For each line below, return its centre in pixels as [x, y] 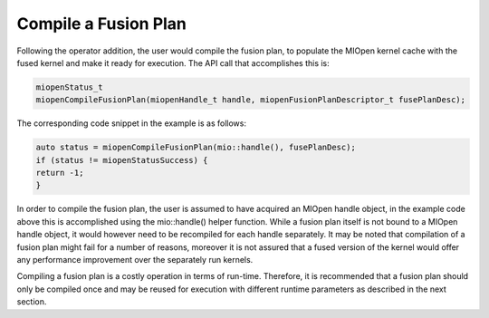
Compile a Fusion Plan [102, 24]
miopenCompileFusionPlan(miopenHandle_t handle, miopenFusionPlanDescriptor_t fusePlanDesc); [251, 100]
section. [32, 302]
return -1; [60, 173]
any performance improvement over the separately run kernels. [135, 260]
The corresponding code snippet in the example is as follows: [131, 123]
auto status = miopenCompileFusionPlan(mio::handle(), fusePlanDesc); [196, 148]
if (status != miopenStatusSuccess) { [122, 160]
